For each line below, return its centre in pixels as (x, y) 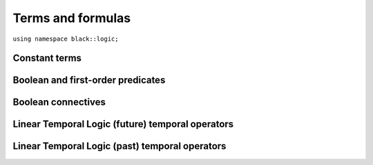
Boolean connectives (59, 103)
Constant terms (47, 58)
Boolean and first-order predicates (89, 80)
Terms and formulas (72, 18)
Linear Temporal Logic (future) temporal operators (123, 124)
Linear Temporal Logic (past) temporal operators (119, 146)
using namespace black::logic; (66, 39)
